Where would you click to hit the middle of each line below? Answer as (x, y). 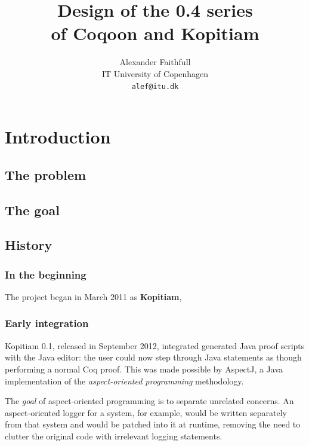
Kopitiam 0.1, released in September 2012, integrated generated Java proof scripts (155, 345)
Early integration (47, 323)
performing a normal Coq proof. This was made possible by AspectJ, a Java (144, 369)
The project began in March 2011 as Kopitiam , (93, 296)
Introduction (58, 137)
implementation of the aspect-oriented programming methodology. (124, 381)
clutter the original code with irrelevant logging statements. (114, 436)
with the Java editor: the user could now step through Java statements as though (153, 357)
